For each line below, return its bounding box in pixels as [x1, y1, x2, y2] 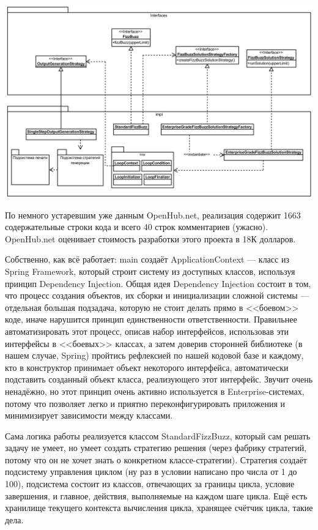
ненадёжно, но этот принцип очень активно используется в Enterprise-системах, [5, 384, 305, 397]
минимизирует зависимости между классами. [5, 409, 173, 422]
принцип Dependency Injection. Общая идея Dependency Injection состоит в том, [5, 277, 311, 289]
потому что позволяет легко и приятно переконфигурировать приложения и [5, 397, 286, 409]
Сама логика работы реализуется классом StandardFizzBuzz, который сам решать [5, 429, 311, 442]
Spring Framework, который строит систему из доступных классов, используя [5, 264, 295, 277]
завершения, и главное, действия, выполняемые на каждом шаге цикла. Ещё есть [5, 489, 308, 502]
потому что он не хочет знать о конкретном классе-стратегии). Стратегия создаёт [5, 453, 307, 466]
